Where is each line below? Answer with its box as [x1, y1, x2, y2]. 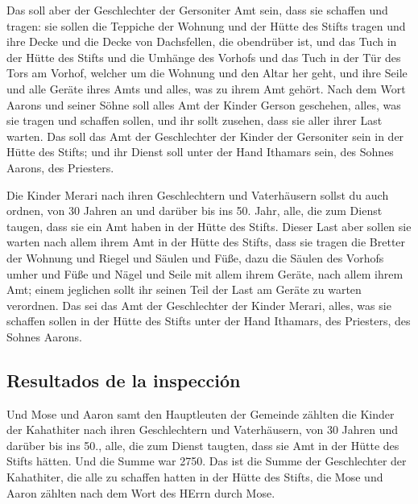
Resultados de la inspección [6, 367, 241, 392]
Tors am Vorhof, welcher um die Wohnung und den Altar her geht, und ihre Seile [6, 64, 408, 81]
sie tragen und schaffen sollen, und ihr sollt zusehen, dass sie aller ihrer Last [6, 112, 383, 129]
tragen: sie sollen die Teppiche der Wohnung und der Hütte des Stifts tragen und [6, 17, 406, 34]
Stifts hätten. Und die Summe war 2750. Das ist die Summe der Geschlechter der [6, 452, 407, 469]
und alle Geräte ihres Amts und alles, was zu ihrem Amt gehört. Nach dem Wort [6, 80, 406, 97]
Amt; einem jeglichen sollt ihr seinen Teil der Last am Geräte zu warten [6, 281, 362, 298]
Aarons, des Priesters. [6, 159, 114, 176]
